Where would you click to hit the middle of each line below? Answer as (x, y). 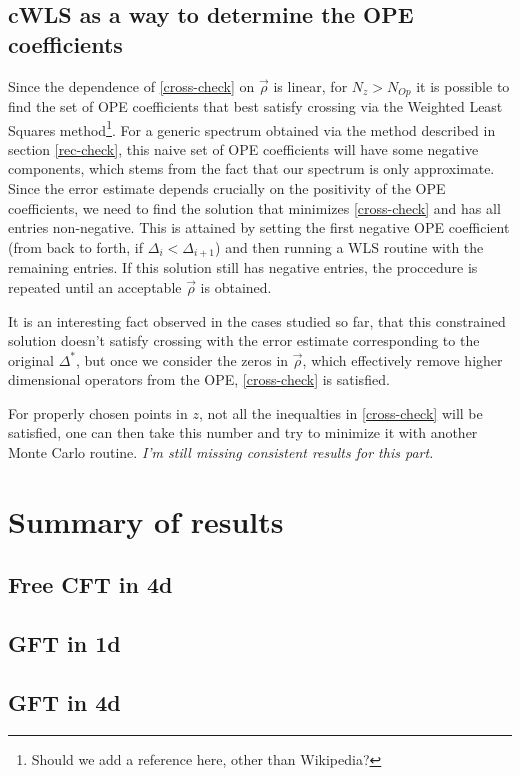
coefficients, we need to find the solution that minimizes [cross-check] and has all (254, 207)
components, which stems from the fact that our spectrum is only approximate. (251, 168)
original (31, 359)
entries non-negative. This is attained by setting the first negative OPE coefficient (259, 227)
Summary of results (146, 520)
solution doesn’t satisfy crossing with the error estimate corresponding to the (244, 340)
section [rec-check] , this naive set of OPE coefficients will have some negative (243, 148)
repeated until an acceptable (95, 286)
